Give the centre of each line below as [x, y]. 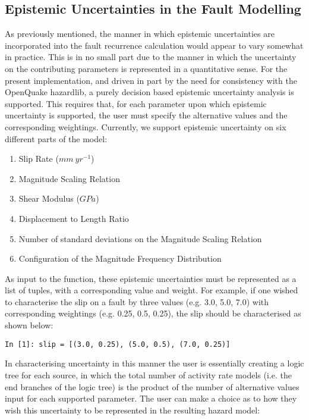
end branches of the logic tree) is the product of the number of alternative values [152, 386]
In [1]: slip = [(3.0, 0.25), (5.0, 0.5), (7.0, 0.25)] [118, 344]
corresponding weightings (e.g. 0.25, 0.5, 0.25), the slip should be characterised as [153, 313]
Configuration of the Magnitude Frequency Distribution [120, 258]
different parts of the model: [56, 138]
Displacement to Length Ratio [74, 218]
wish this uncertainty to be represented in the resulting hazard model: [133, 410]
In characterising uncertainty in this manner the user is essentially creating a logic [154, 363]
